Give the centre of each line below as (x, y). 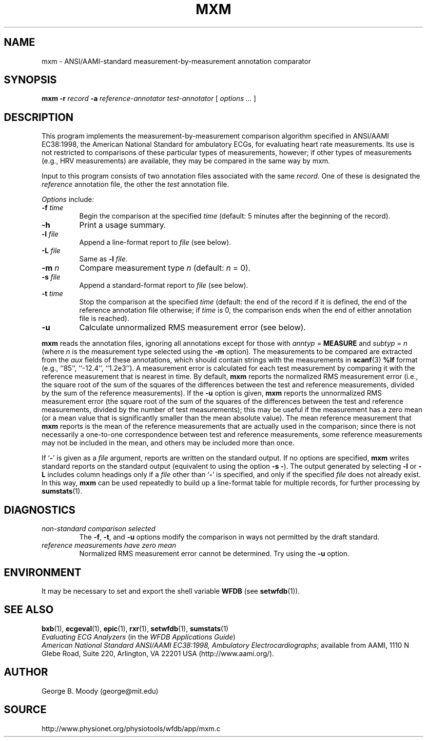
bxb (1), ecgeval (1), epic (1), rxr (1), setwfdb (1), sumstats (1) (135, 628)
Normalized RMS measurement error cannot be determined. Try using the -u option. (214, 554)
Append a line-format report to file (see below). (155, 242)
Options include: (68, 200)
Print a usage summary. (123, 225)
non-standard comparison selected (98, 529)
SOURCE (25, 710)
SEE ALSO (29, 610)
